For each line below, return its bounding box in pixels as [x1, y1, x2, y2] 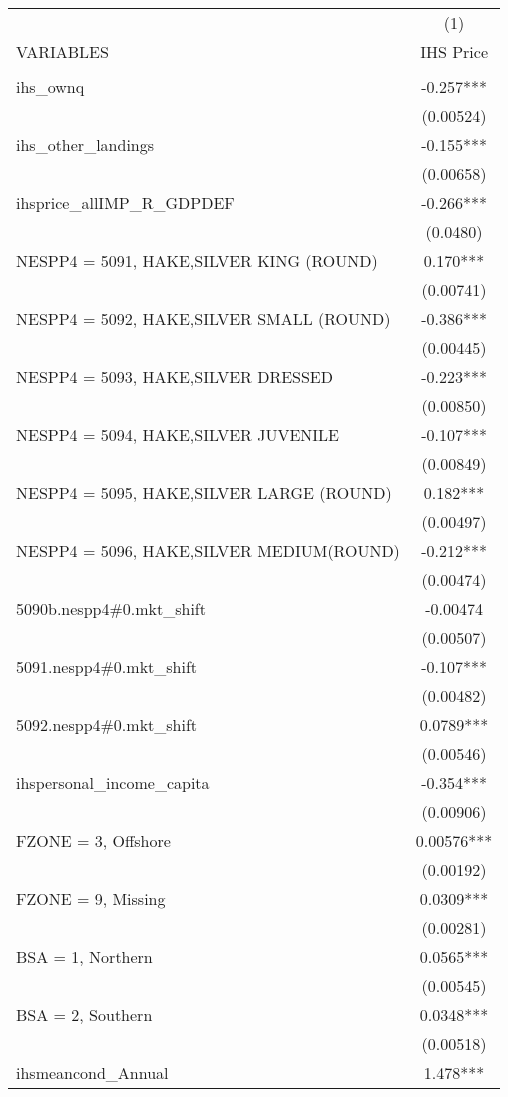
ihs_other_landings [16, 133, 155, 156]
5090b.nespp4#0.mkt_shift [16, 597, 206, 620]
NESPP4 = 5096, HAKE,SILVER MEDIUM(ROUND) [16, 539, 400, 562]
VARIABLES [16, 40, 109, 63]
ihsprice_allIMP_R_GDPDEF [16, 191, 235, 214]
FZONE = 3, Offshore [16, 829, 171, 852]
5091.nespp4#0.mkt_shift [16, 655, 198, 678]
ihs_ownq [16, 75, 85, 98]
